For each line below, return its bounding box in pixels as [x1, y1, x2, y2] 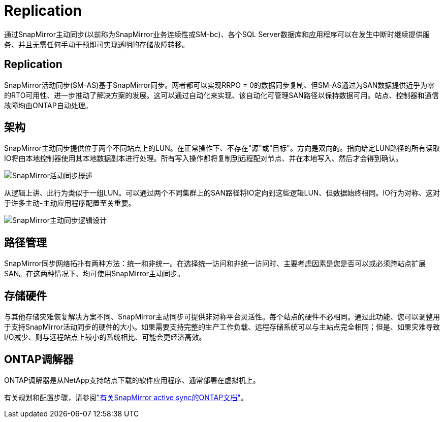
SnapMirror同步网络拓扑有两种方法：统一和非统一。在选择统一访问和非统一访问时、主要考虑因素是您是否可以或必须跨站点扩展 [4, 259, 426, 268]
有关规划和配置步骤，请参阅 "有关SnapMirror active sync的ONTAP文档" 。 [4, 393, 248, 402]
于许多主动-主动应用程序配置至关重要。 [4, 199, 136, 208]
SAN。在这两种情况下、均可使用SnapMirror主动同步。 [4, 269, 185, 278]
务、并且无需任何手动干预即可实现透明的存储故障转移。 [4, 40, 189, 49]
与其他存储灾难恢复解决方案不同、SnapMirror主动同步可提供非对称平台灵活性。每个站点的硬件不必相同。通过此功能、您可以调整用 [4, 312, 440, 321]
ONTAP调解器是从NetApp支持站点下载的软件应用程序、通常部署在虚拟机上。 [4, 375, 260, 384]
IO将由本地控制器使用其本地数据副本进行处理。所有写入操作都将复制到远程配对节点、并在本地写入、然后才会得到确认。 [4, 154, 403, 163]
